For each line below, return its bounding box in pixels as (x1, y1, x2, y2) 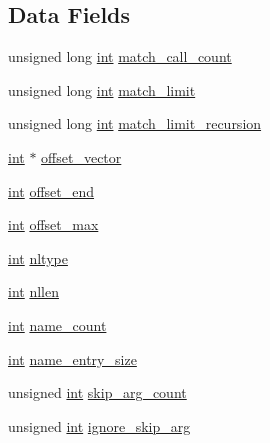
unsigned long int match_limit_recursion (8, 113, 262, 134)
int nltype (8, 247, 68, 268)
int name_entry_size (8, 348, 137, 369)
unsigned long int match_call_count (8, 46, 232, 67)
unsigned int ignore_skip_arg (8, 415, 191, 436)
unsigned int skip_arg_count (8, 382, 187, 403)
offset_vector (41, 146, 122, 167)
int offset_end (8, 180, 95, 201)
